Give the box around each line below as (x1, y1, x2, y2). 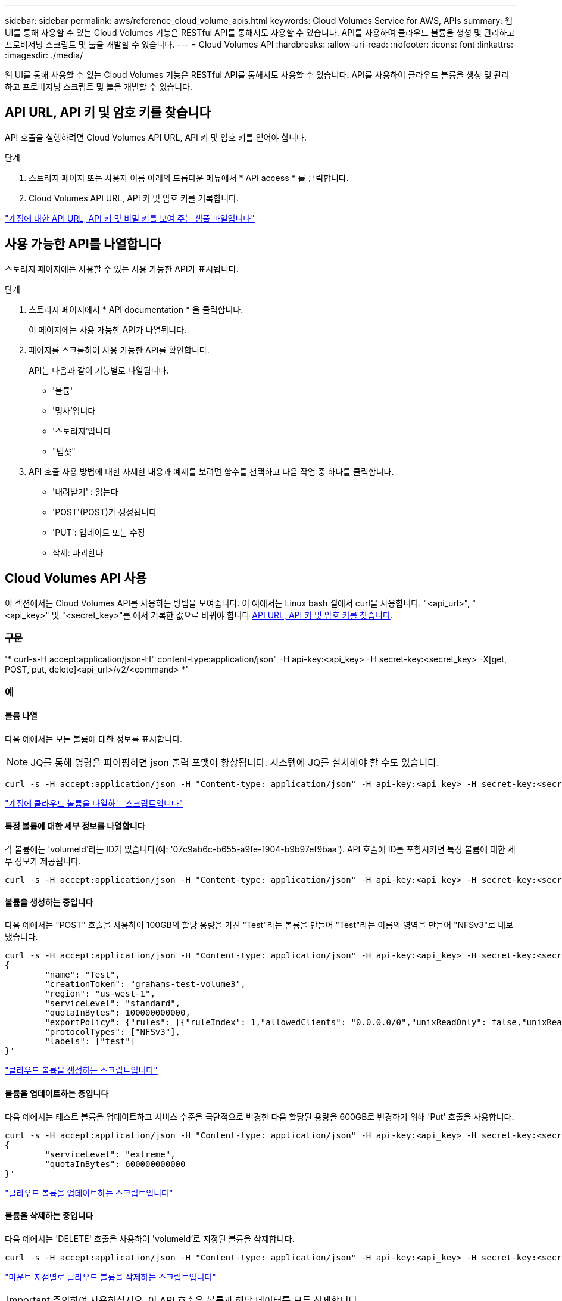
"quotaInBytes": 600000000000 (45, 1159, 186, 1169)
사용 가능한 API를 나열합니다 (5, 236, 161, 252)
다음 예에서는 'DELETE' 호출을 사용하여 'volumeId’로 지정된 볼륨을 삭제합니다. (5, 1233, 295, 1244)
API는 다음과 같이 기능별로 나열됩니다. (29, 365, 169, 375)
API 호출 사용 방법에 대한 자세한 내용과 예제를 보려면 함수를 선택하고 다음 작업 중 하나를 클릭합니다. (29, 466, 394, 477)
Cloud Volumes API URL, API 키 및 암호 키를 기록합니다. (29, 192, 239, 203)
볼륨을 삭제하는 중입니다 (5, 1210, 93, 1221)
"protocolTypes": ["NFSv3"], (45, 1027, 181, 1037)
